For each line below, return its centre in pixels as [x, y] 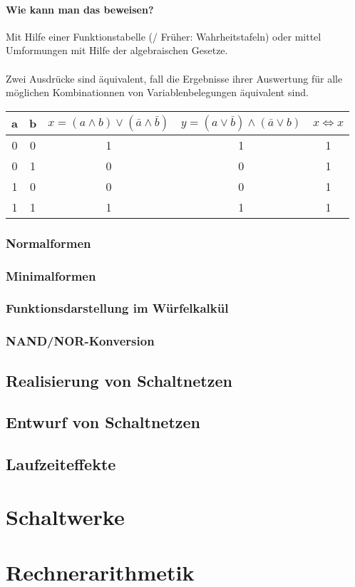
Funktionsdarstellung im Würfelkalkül [117, 308]
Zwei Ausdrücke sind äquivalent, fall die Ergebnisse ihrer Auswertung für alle [174, 78]
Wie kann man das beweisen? [80, 9]
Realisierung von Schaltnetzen [119, 380]
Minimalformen [51, 275]
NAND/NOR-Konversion [80, 341]
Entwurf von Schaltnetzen [103, 422]
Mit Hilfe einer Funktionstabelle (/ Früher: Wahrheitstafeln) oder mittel [164, 36]
